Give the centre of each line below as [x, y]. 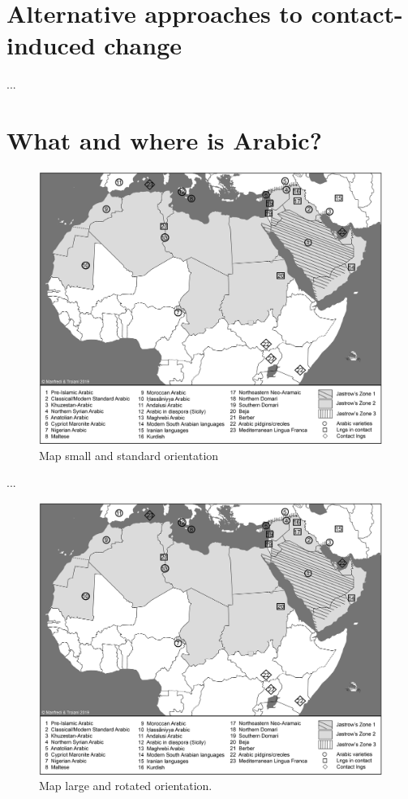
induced [51, 45]
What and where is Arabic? [164, 140]
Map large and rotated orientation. [126, 786]
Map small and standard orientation [129, 455]
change [143, 45]
